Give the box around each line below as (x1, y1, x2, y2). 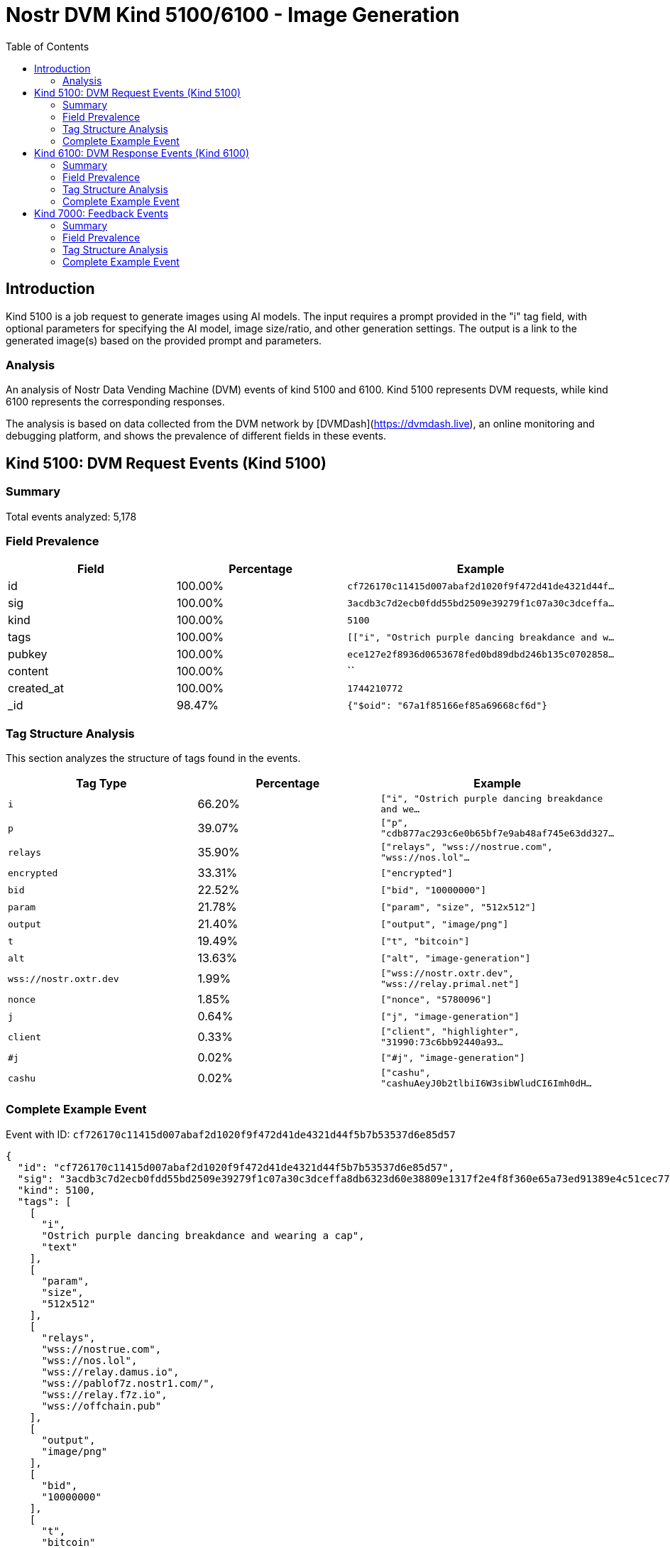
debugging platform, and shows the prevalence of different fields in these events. (6, 430, 387, 442)
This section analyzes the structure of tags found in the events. (6, 752, 301, 765)
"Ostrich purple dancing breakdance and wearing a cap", (41, 1229, 365, 1241)
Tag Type (75, 776, 127, 791)
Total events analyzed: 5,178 (6, 510, 137, 523)
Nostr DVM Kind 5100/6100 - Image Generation (6, 3, 460, 27)
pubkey (8, 647, 48, 662)
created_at (8, 681, 65, 696)
